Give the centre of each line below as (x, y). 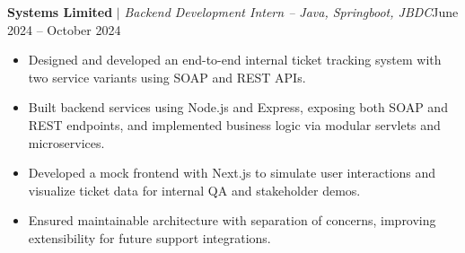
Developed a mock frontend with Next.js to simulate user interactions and (232, 173)
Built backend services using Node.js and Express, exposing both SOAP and (238, 107)
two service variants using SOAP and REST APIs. (167, 77)
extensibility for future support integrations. (149, 237)
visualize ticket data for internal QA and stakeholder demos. (194, 190)
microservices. (66, 142)
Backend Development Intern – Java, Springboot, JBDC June (291, 12)
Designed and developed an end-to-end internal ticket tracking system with (235, 60)
